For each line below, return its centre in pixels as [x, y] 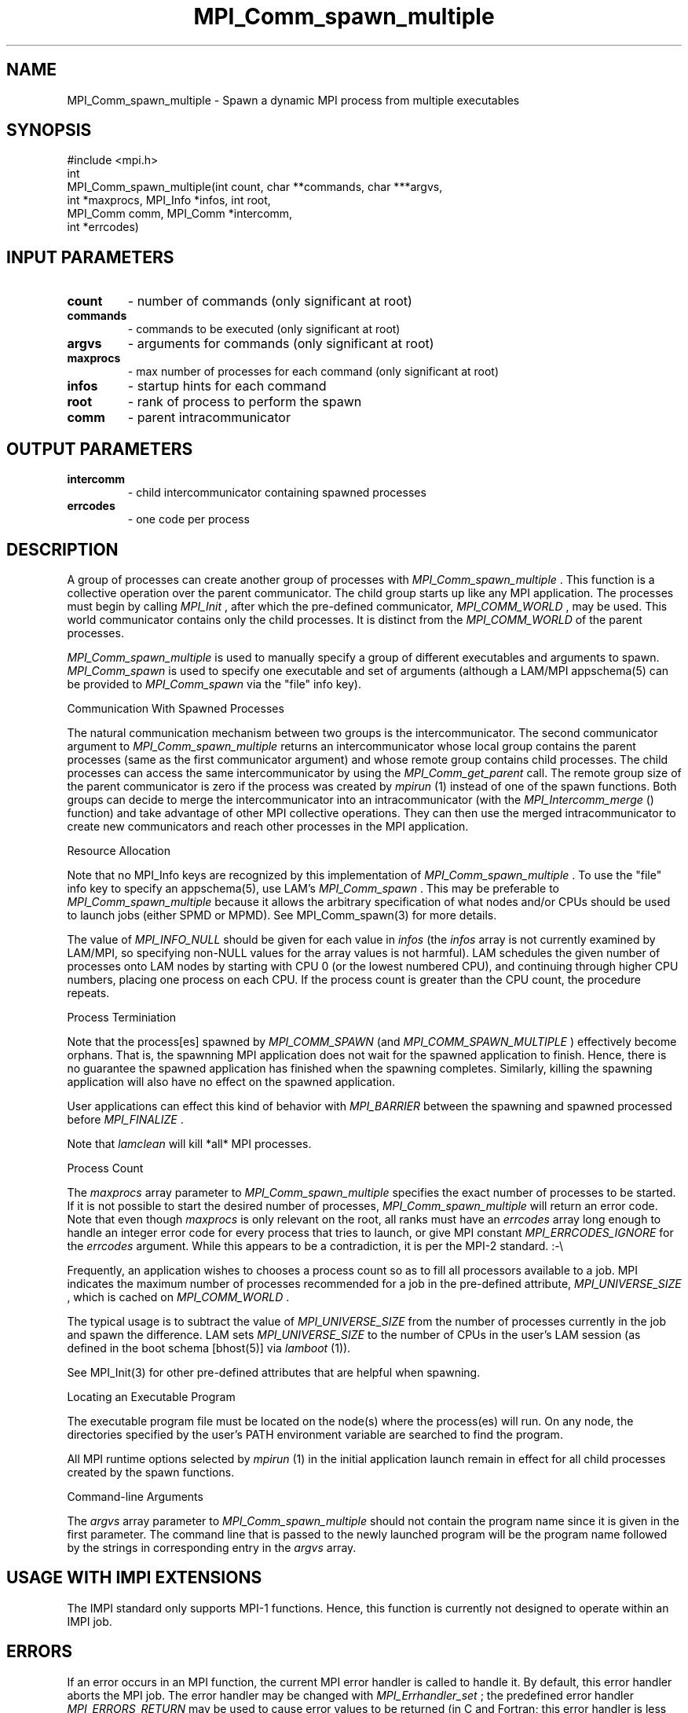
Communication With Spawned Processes [176, 708]
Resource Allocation [119, 850]
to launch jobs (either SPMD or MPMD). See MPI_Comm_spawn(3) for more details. [282, 915]
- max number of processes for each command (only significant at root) [313, 372]
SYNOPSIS [49, 130]
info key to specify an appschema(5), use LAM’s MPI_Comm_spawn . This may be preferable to [313, 888]
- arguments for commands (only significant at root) [281, 344]
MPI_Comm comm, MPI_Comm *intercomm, [180, 214]
